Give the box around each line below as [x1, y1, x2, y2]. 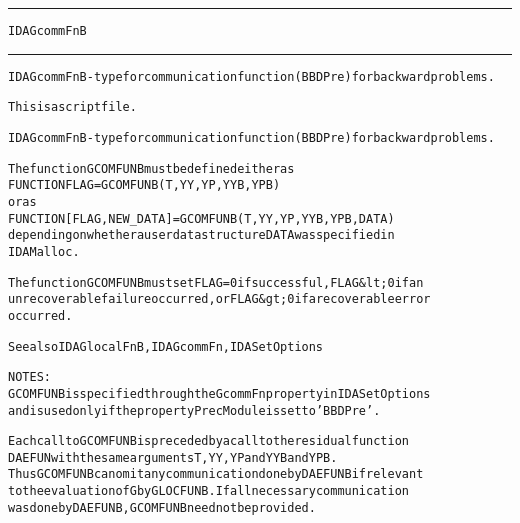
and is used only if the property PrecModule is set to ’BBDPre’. [8, 403, 381, 418]
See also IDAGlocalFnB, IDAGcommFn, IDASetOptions [8, 339, 324, 354]
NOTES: [8, 370, 51, 385]
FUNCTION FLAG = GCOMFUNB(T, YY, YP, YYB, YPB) [8, 178, 281, 193]
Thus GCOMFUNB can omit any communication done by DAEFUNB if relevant [8, 467, 424, 482]
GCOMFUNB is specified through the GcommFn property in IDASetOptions [8, 386, 431, 401]
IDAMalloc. [8, 244, 80, 259]
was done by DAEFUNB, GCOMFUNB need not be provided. [8, 500, 316, 515]
